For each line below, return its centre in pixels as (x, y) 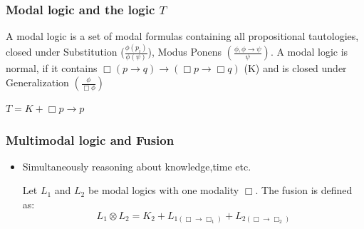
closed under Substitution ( (65, 52)
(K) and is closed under (295, 68)
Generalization (37, 82)
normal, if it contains (52, 68)
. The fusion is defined (304, 190)
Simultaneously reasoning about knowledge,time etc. (137, 166)
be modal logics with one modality (163, 190)
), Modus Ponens (184, 52)
